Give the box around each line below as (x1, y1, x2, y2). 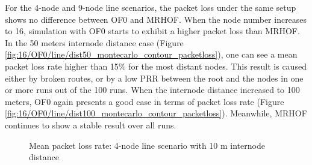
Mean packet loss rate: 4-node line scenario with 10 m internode (29, 139, 265, 151)
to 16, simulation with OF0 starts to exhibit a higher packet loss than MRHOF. (5, 25, 300, 37)
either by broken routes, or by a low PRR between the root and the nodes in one (5, 71, 304, 84)
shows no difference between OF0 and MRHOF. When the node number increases (5, 13, 307, 25)
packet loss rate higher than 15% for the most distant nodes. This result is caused (5, 59, 307, 72)
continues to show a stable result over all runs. (5, 118, 176, 131)
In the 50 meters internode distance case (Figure (5, 36, 184, 49)
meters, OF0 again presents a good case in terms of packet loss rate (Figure (5, 95, 284, 107)
